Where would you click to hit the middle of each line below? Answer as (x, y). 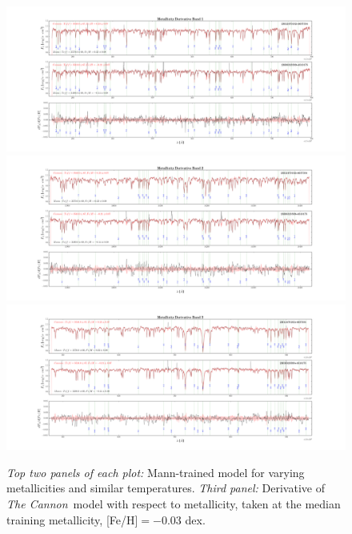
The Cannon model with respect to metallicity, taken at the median (174, 504)
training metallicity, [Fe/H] (72, 519)
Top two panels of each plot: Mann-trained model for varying (156, 472)
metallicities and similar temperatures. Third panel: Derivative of (166, 488)
